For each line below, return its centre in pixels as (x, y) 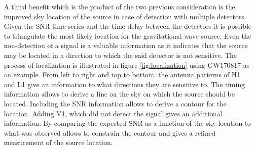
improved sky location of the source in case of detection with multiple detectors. (125, 16)
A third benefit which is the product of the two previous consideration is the (120, 6)
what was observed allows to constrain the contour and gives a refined (110, 132)
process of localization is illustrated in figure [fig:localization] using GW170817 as (127, 65)
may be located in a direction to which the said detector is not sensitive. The (121, 55)
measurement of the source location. (58, 142)
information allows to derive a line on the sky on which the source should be (119, 94)
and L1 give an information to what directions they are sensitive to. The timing (125, 84)
